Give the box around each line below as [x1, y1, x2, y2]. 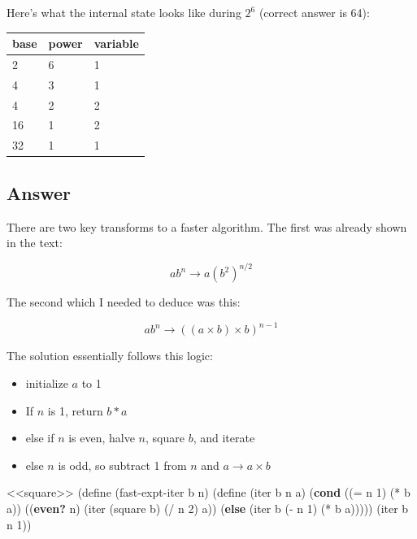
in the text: [7, 234, 63, 251]
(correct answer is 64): [258, 4, 370, 20]
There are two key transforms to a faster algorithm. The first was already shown [7, 218, 407, 235]
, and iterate [193, 429, 255, 446]
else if [25, 429, 54, 446]
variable [93, 35, 139, 52]
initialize [25, 374, 68, 391]
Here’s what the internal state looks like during [7, 4, 241, 20]
